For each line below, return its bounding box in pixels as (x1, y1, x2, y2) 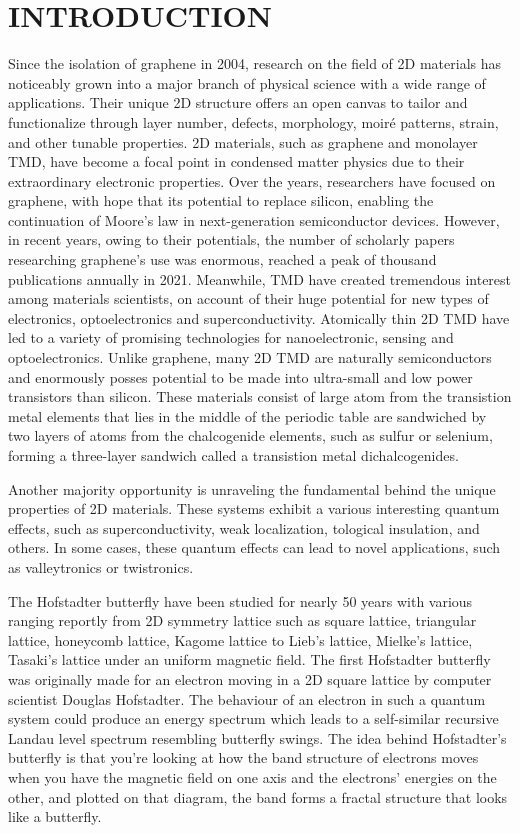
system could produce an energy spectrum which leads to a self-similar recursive (8, 708, 499, 729)
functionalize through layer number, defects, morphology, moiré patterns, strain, (8, 111, 499, 132)
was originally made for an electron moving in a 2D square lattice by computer (8, 668, 492, 689)
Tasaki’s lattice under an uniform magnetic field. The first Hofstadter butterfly (8, 649, 491, 670)
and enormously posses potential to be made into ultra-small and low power (8, 366, 473, 387)
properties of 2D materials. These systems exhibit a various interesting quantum (8, 498, 500, 519)
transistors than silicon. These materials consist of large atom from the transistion (8, 386, 512, 407)
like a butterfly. (8, 806, 102, 827)
